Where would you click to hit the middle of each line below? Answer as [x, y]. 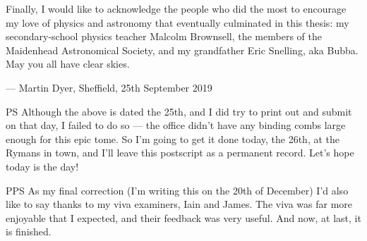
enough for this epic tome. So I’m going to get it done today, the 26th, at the [173, 138]
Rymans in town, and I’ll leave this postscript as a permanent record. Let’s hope [180, 153]
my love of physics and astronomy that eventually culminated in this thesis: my [178, 22]
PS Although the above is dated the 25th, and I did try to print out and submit [179, 111]
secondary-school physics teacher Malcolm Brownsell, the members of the [164, 36]
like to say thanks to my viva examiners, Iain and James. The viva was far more [179, 204]
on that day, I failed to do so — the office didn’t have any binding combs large [176, 125]
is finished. [29, 231]
